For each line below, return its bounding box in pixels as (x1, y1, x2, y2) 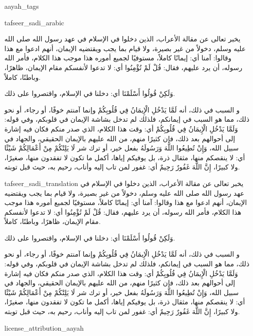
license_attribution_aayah (4, 322, 84, 333)
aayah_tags (4, 1, 39, 11)
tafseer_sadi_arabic (4, 17, 64, 27)
